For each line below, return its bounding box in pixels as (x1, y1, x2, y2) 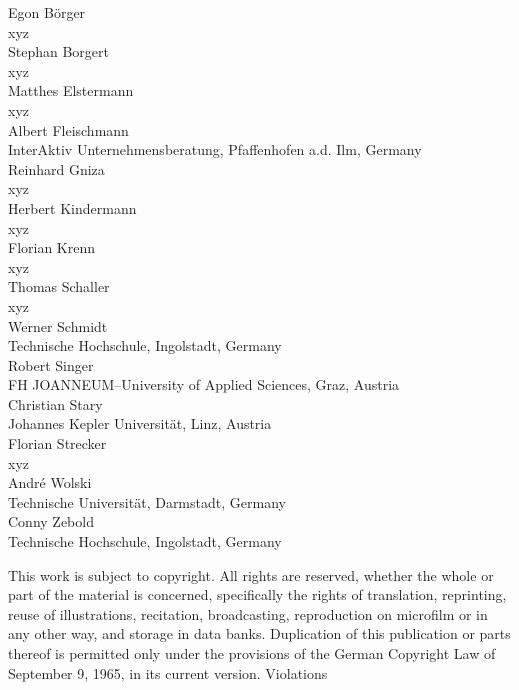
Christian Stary (8, 393, 103, 414)
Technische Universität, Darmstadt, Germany (8, 491, 286, 512)
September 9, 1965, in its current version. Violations (8, 662, 328, 683)
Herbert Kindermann (8, 197, 137, 218)
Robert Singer (8, 354, 94, 375)
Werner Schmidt (8, 315, 108, 336)
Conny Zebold (8, 511, 94, 532)
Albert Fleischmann (8, 119, 129, 140)
